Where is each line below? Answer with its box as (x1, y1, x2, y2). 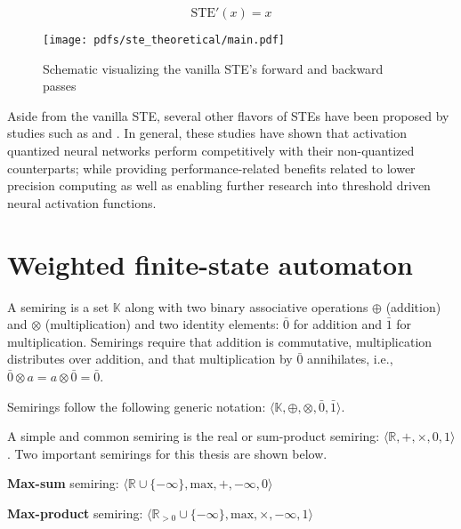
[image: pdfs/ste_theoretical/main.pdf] (43, 34, 286, 46)
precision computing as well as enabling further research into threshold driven (7, 176, 431, 195)
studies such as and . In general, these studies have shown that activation (7, 124, 408, 142)
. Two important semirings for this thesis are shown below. (7, 444, 328, 462)
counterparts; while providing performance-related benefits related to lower (7, 158, 416, 177)
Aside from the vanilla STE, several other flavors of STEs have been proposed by (7, 106, 449, 124)
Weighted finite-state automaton (7, 245, 414, 282)
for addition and (293, 315, 382, 333)
